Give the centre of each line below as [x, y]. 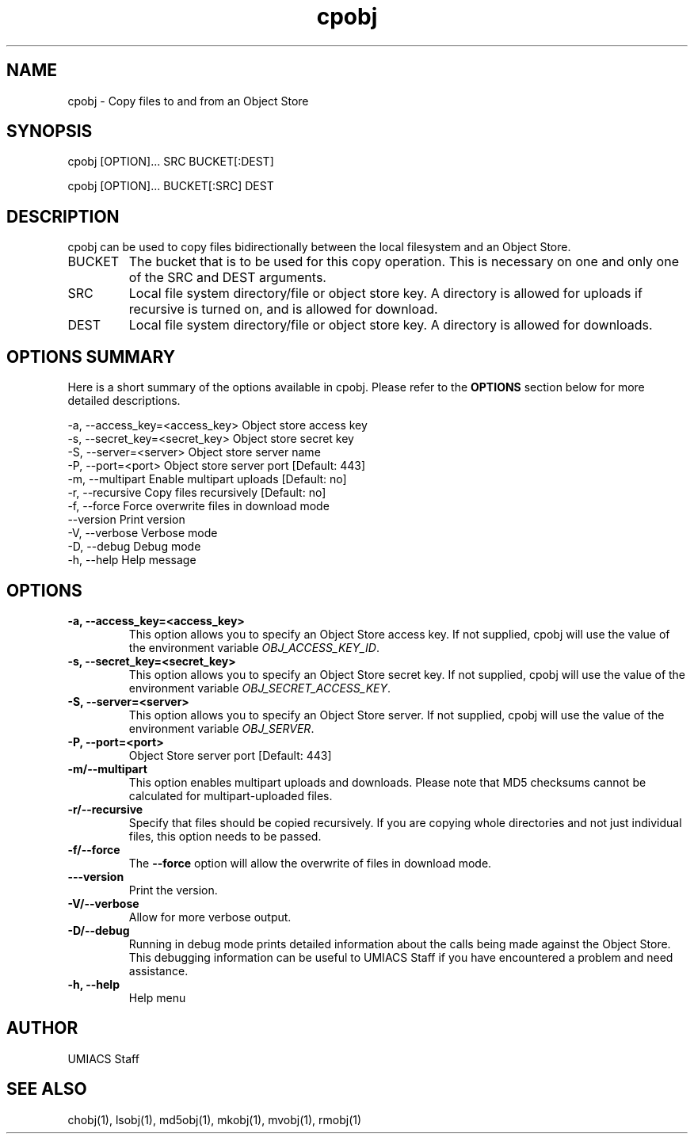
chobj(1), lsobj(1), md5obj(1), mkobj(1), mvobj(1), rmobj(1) [215, 1119]
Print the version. [173, 890]
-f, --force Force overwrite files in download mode [198, 506]
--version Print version [126, 520]
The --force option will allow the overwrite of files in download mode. [310, 863]
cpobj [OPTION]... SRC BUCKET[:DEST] [171, 162]
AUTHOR [42, 1028]
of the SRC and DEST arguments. [227, 278]
